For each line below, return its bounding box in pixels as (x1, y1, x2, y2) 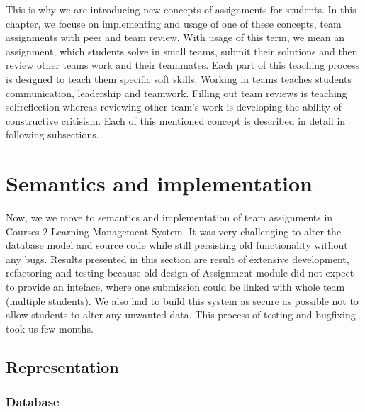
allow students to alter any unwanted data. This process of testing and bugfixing (6, 307, 356, 322)
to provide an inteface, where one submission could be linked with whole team (6, 279, 345, 294)
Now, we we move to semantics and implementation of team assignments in (6, 210, 333, 225)
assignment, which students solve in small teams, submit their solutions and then (6, 43, 358, 58)
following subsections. (6, 127, 99, 142)
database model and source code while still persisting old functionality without (6, 238, 348, 252)
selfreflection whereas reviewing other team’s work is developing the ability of (6, 99, 342, 114)
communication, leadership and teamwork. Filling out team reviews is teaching (6, 85, 347, 100)
